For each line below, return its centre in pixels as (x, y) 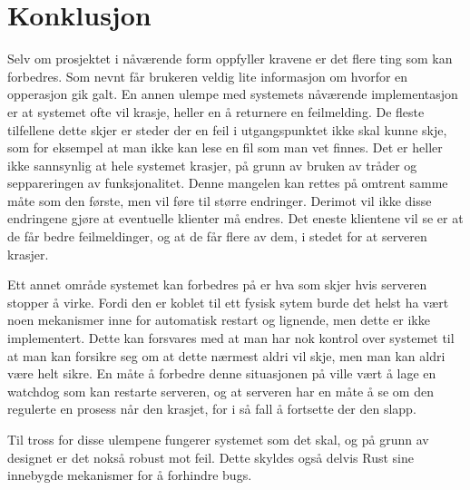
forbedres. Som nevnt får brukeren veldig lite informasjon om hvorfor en (208, 76)
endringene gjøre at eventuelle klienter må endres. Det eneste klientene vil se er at (235, 218)
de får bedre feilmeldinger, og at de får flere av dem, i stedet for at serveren (217, 236)
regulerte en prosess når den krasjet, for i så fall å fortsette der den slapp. (212, 409)
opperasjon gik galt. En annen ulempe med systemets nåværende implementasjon (233, 94)
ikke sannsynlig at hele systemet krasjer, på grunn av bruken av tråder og (212, 165)
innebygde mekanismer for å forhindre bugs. (130, 475)
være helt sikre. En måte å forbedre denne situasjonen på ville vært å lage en (222, 373)
